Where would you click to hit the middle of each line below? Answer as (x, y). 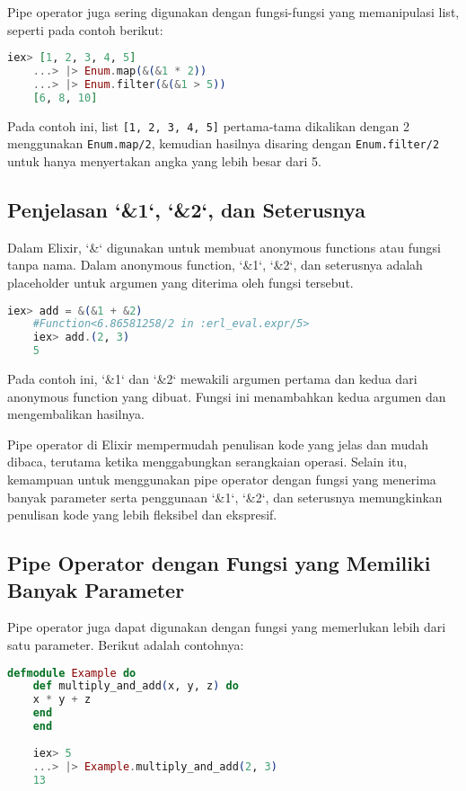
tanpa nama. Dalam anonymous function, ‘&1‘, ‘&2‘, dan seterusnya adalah (215, 265)
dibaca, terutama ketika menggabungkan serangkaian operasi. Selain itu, (207, 462)
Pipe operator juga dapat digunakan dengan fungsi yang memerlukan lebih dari (227, 627)
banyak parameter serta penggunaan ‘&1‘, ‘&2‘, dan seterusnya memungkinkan (225, 497)
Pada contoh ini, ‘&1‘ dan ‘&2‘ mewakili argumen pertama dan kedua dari (212, 379)
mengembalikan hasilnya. (76, 414)
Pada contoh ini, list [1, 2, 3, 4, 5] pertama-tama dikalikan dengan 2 (209, 125)
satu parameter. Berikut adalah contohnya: (126, 645)
